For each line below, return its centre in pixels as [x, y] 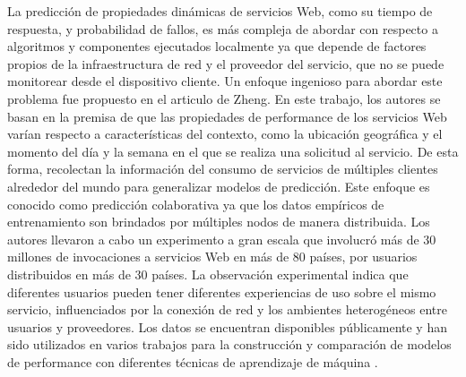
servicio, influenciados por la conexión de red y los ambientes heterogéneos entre [227, 309]
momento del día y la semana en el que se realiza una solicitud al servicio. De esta [233, 151]
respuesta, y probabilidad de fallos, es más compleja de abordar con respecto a [223, 28]
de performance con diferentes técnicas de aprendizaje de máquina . [193, 361]
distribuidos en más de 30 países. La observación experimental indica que [208, 274]
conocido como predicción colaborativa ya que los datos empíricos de [196, 204]
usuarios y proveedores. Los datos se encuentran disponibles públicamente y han [227, 326]
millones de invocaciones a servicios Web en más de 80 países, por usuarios [212, 257]
